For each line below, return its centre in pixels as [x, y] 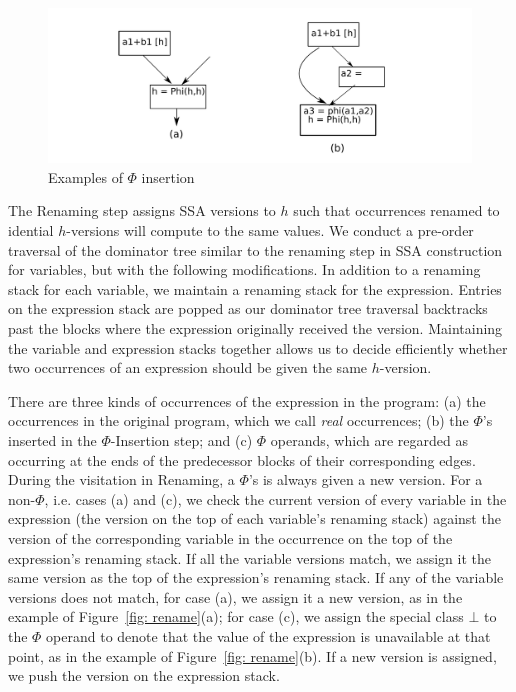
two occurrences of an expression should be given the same [188, 367]
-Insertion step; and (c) [181, 439]
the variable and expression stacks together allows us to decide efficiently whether [258, 347]
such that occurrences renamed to [396, 210]
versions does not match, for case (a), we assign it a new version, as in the [235, 596]
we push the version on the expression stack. [144, 675]
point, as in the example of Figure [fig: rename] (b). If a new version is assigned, [252, 655]
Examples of [85, 176]
